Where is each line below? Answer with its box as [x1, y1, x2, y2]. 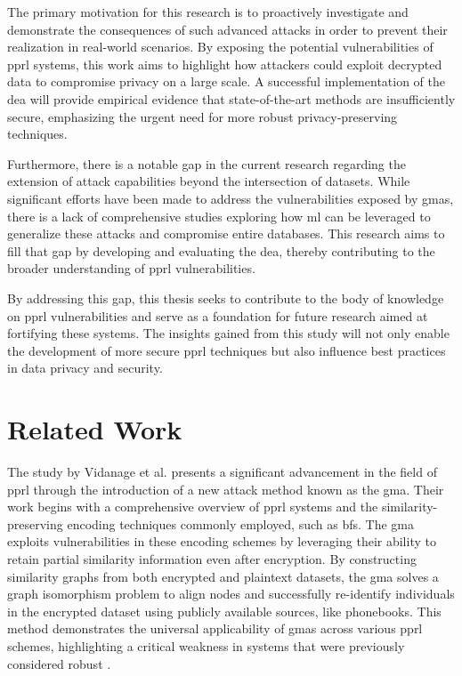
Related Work [7, 411, 182, 447]
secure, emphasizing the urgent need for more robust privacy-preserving [7, 107, 398, 125]
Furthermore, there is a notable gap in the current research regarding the [7, 154, 406, 173]
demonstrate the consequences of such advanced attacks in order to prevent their [7, 20, 448, 38]
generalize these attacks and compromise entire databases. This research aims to [7, 224, 445, 243]
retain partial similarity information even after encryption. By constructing [7, 549, 417, 567]
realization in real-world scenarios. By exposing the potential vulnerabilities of [7, 37, 434, 56]
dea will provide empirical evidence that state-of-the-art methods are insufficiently [7, 89, 456, 108]
